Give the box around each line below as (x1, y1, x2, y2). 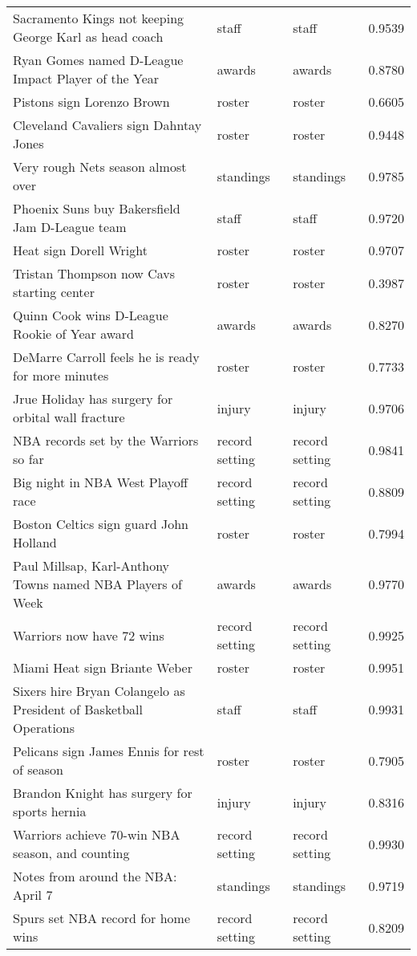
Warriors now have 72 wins (13, 625, 164, 645)
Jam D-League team (13, 218, 127, 236)
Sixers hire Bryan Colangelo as (13, 681, 185, 700)
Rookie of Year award (13, 324, 134, 343)
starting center (13, 283, 95, 301)
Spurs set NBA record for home (13, 909, 191, 927)
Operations (13, 718, 75, 737)
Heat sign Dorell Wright (13, 241, 148, 259)
